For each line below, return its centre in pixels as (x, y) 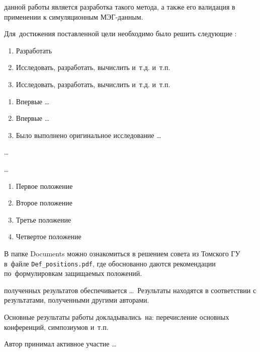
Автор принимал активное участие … (60, 344)
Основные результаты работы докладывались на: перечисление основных (117, 316)
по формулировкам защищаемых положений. (73, 273)
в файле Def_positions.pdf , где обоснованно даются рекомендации (110, 263)
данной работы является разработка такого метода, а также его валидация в (120, 7)
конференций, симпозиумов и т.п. (56, 327)
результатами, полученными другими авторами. (77, 300)
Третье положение (44, 219)
